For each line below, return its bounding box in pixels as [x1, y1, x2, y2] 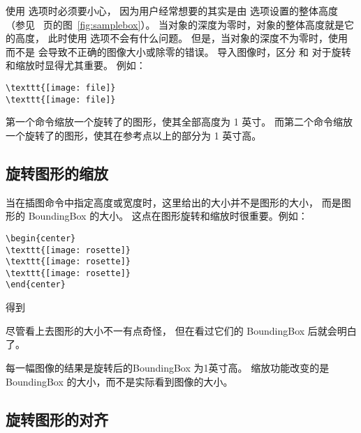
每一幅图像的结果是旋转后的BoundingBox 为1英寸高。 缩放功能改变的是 [6, 360, 330, 374]
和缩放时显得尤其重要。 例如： [6, 58, 146, 73]
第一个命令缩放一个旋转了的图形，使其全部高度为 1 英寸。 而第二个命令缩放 [6, 114, 353, 129]
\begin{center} [6, 233, 76, 243]
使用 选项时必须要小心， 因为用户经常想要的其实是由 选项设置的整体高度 [6, 3, 338, 17]
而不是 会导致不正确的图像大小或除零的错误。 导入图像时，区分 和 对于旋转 [6, 44, 351, 59]
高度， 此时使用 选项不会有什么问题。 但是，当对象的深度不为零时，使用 [15, 31, 348, 45]
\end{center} [6, 280, 66, 290]
